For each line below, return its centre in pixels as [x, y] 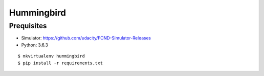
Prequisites [28, 26]
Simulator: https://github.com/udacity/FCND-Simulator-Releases [86, 38]
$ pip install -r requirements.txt [60, 63]
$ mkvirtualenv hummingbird [51, 56]
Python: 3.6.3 [35, 45]
